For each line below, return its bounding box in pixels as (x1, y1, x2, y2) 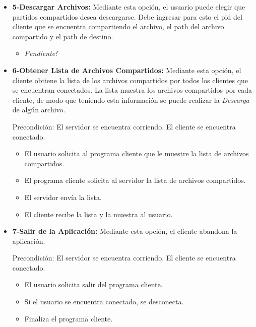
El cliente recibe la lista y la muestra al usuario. (24, 209, 173, 219)
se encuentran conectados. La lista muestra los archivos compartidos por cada (12, 85, 252, 95)
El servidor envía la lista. (24, 191, 102, 202)
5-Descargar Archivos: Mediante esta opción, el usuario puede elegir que (12, 2, 245, 12)
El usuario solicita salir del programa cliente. (24, 279, 163, 290)
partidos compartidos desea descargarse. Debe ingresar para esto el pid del (12, 11, 242, 22)
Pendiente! (24, 48, 57, 58)
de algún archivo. (12, 104, 66, 115)
